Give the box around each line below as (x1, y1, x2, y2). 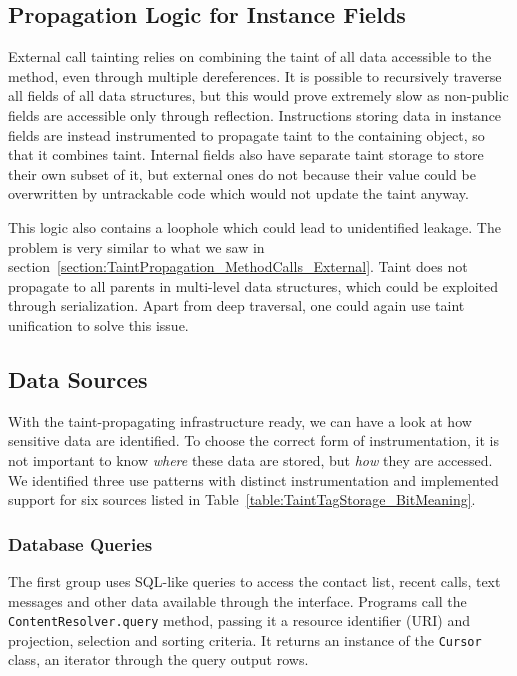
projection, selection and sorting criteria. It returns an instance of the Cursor (8, 629, 482, 650)
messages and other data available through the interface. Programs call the (8, 590, 467, 611)
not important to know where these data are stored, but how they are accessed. (8, 449, 493, 470)
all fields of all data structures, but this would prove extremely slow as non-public (8, 85, 509, 106)
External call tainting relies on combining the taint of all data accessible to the (8, 46, 492, 67)
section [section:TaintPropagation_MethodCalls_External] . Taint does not (8, 256, 468, 277)
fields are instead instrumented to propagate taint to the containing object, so (8, 124, 485, 145)
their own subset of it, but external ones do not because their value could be (8, 163, 476, 184)
